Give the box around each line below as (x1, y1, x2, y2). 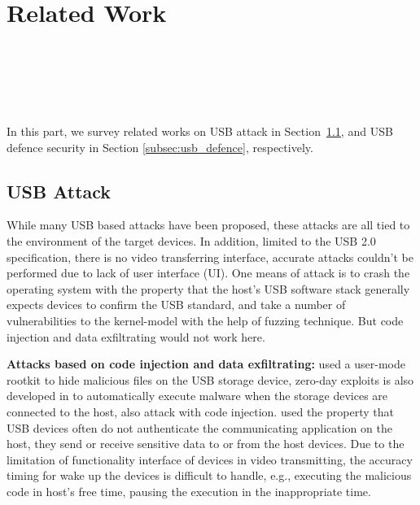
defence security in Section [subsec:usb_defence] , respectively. (7, 138, 313, 155)
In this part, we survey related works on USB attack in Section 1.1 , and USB (7, 123, 393, 140)
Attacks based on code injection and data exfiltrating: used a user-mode (7, 355, 405, 372)
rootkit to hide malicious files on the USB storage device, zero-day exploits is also (7, 371, 414, 388)
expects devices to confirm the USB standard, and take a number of (7, 296, 346, 313)
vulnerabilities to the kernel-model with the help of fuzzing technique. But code (7, 312, 404, 329)
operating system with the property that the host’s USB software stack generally (7, 280, 410, 297)
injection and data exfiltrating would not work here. (7, 328, 265, 345)
